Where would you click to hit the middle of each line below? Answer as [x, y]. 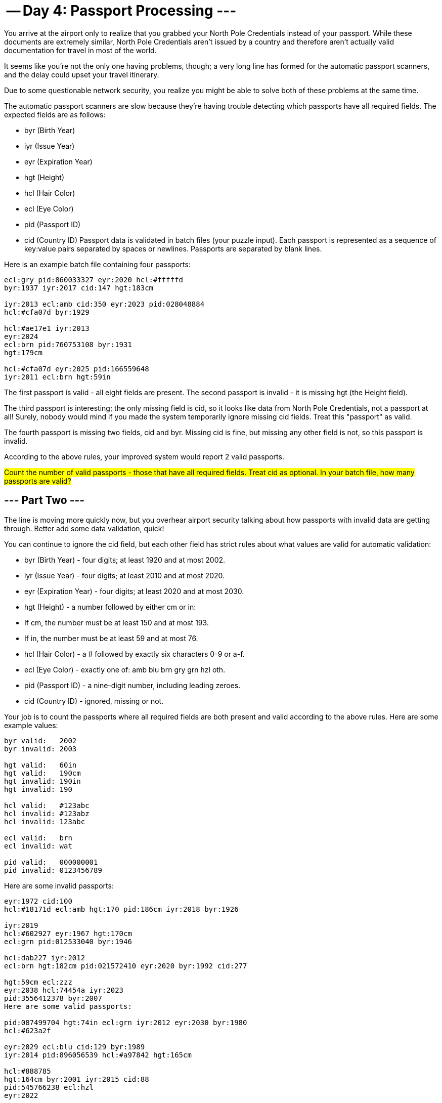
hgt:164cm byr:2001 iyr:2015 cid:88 [77, 1079]
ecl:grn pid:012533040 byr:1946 [68, 941]
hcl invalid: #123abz [47, 813]
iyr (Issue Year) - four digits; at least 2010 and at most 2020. [125, 575]
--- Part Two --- [45, 500]
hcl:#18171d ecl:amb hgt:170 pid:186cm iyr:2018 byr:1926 [121, 909]
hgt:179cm [23, 352]
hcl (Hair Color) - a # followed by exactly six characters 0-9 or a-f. [135, 654]
